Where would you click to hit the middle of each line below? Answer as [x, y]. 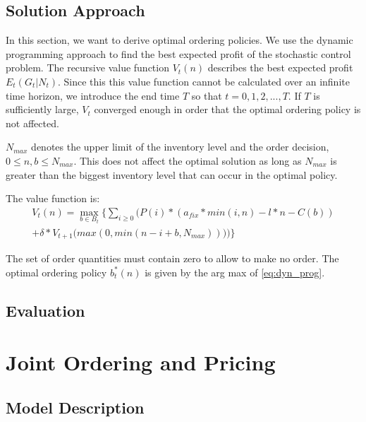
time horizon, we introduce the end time [93, 95]
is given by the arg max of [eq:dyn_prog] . [235, 272]
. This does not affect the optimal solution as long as [188, 160]
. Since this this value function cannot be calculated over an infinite [203, 81]
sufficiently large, [42, 109]
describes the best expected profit [280, 68]
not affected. [32, 123]
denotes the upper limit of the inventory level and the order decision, [180, 147]
